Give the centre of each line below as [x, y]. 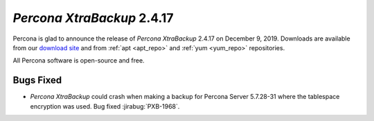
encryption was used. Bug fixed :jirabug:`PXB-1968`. [105, 106]
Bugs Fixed [37, 80]
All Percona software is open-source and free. [79, 60]
